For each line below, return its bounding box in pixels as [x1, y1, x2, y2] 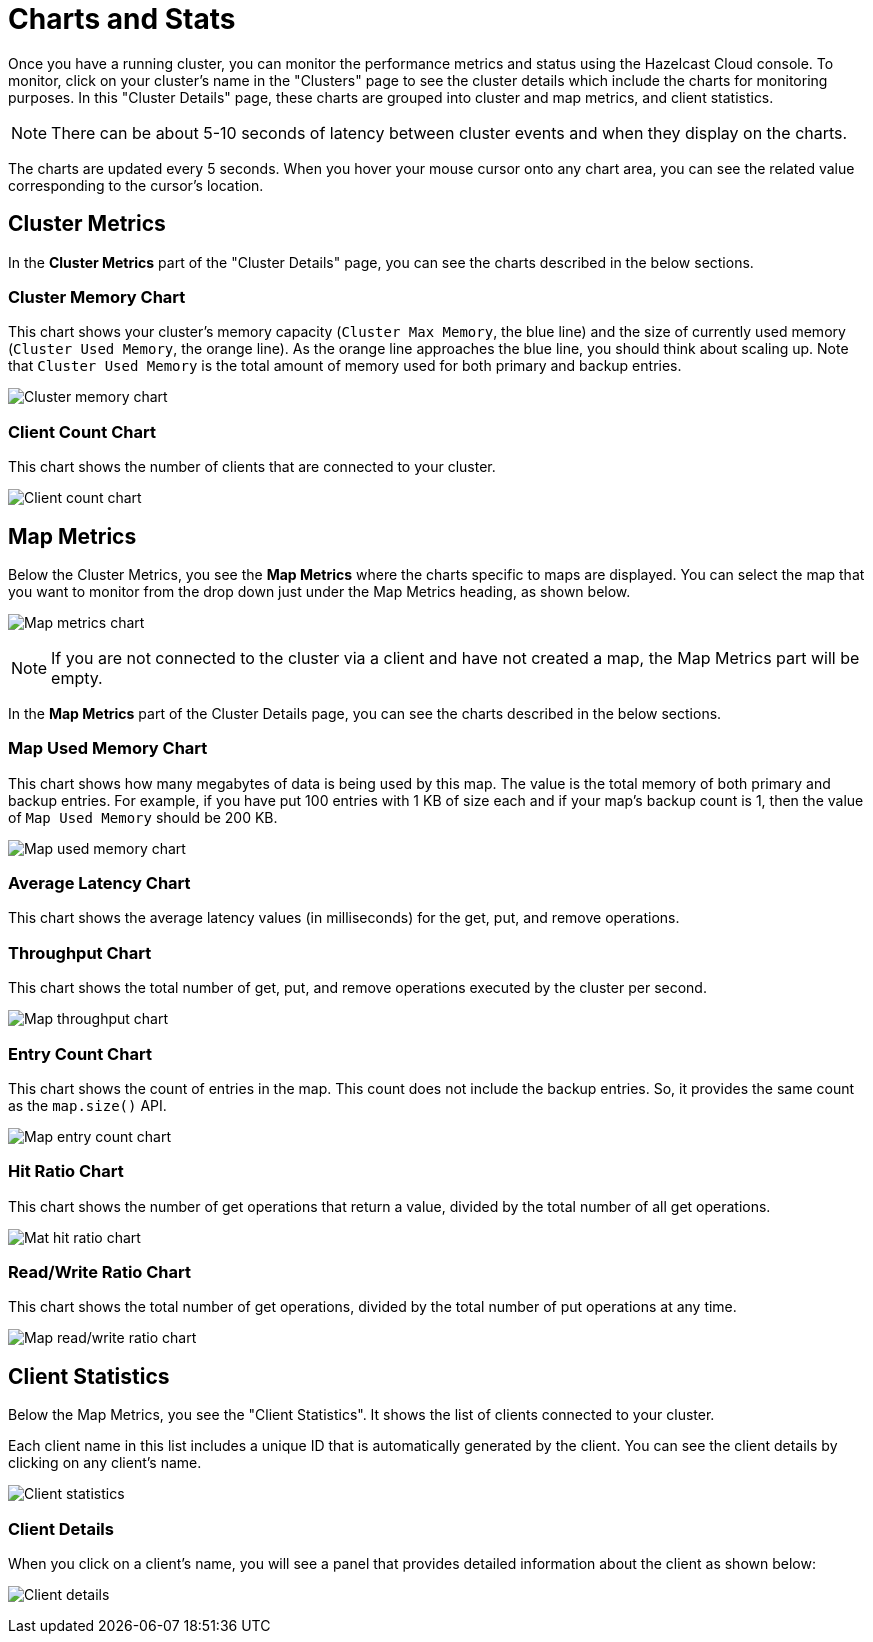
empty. [51, 667, 103, 688]
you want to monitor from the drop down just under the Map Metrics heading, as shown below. [8, 582, 631, 600]
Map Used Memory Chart [8, 738, 208, 759]
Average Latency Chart [8, 873, 191, 894]
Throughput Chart [8, 942, 152, 963]
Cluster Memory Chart [8, 286, 186, 307]
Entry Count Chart [8, 1043, 152, 1064]
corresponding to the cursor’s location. [8, 176, 264, 194]
